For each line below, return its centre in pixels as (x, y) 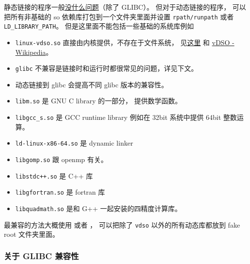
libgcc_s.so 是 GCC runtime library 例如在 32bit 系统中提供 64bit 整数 (126, 117)
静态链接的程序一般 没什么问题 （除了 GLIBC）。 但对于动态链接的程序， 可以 (125, 7)
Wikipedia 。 (34, 52)
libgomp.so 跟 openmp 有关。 (61, 159)
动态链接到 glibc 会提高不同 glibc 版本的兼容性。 (92, 84)
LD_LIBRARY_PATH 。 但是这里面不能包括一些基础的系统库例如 (99, 26)
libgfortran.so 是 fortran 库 (60, 192)
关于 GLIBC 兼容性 (41, 256)
